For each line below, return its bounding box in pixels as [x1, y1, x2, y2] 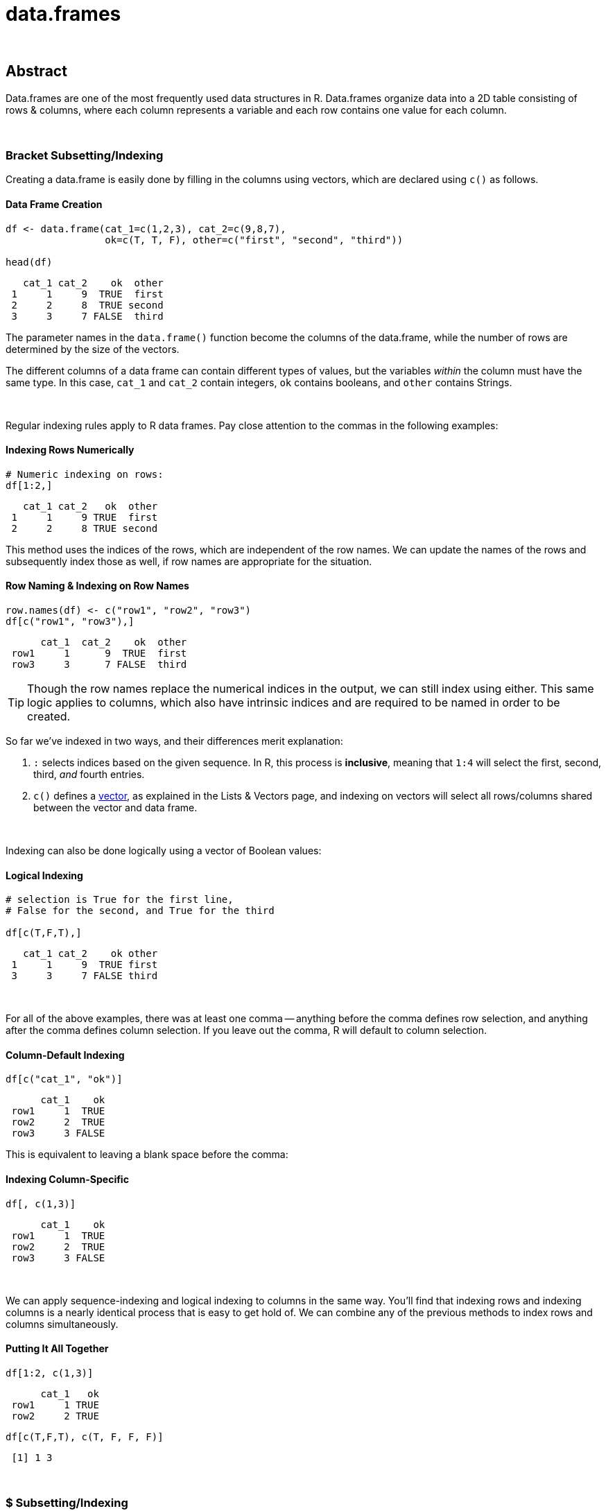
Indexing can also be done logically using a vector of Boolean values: [6, 845, 322, 856]
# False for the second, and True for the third [6, 905, 275, 917]
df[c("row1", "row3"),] [6, 616, 135, 627]
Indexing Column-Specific [6, 1173, 129, 1186]
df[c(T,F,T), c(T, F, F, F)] [6, 1431, 164, 1442]
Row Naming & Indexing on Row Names [6, 580, 189, 592]
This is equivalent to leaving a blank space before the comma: [6, 1148, 288, 1161]
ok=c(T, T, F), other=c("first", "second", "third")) [105, 234, 404, 245]
